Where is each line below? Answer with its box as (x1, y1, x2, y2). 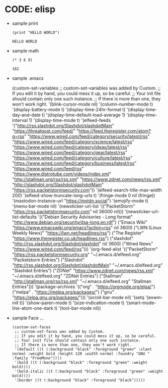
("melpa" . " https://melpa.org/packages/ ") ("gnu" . (12, 289, 117, 295)
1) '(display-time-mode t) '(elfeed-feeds (29, 117, 111, 123)
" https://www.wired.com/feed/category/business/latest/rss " (12, 160, 137, 166)
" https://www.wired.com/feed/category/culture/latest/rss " (12, 155, 133, 161)
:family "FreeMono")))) (12, 355, 62, 361)
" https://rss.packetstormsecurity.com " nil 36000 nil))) (12, 208, 124, 214)
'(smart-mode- (125, 300, 156, 306)
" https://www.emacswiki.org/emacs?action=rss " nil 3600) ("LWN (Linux (12, 224, 162, 230)
